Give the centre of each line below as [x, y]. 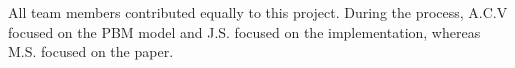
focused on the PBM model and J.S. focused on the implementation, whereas [244, 31]
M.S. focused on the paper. [91, 51]
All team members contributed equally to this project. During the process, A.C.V [258, 12]
